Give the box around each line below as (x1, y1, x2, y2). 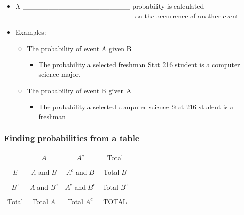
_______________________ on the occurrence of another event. (15, 10, 241, 20)
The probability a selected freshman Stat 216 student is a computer (38, 59, 240, 70)
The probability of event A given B (27, 43, 132, 53)
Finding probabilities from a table (4, 132, 139, 144)
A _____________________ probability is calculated (15, 1, 204, 11)
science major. (38, 69, 81, 79)
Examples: (15, 27, 46, 37)
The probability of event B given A (27, 85, 132, 95)
